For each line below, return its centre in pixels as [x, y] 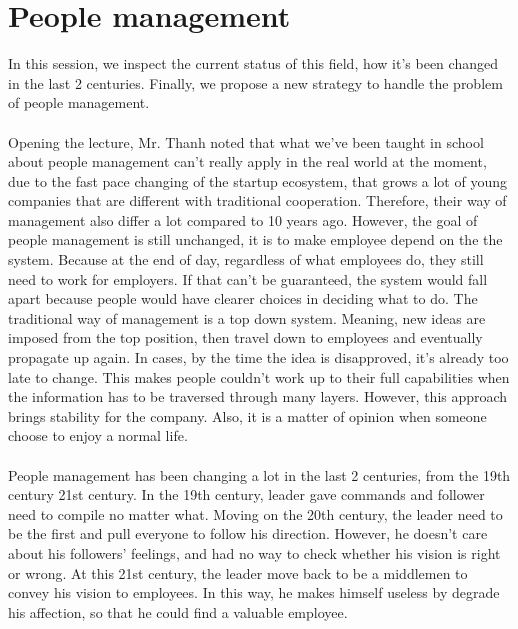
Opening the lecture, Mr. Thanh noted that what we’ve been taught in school [246, 141]
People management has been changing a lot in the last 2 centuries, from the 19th [259, 474]
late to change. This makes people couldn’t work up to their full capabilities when [259, 376]
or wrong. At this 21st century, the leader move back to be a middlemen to [238, 572]
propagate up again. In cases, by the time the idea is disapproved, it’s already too [258, 357]
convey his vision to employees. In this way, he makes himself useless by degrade [254, 592]
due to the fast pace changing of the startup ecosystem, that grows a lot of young [257, 180]
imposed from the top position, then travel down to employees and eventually [245, 337]
